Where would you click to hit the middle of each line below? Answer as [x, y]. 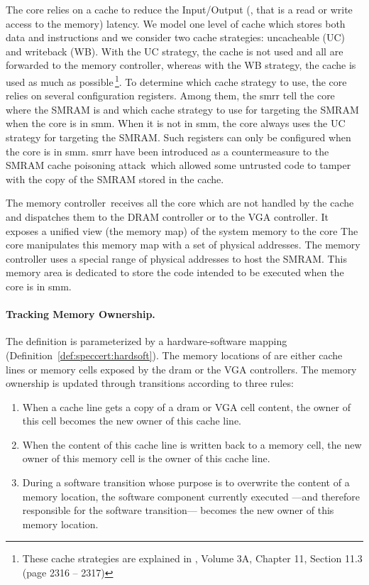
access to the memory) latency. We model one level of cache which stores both [176, 23]
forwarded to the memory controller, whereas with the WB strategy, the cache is [181, 65]
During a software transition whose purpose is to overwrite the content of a [186, 482]
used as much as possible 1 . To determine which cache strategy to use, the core [176, 80]
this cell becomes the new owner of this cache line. [132, 421]
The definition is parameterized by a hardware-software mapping [147, 341]
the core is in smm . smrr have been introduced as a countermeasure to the [167, 151]
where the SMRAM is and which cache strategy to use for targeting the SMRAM [182, 109]
